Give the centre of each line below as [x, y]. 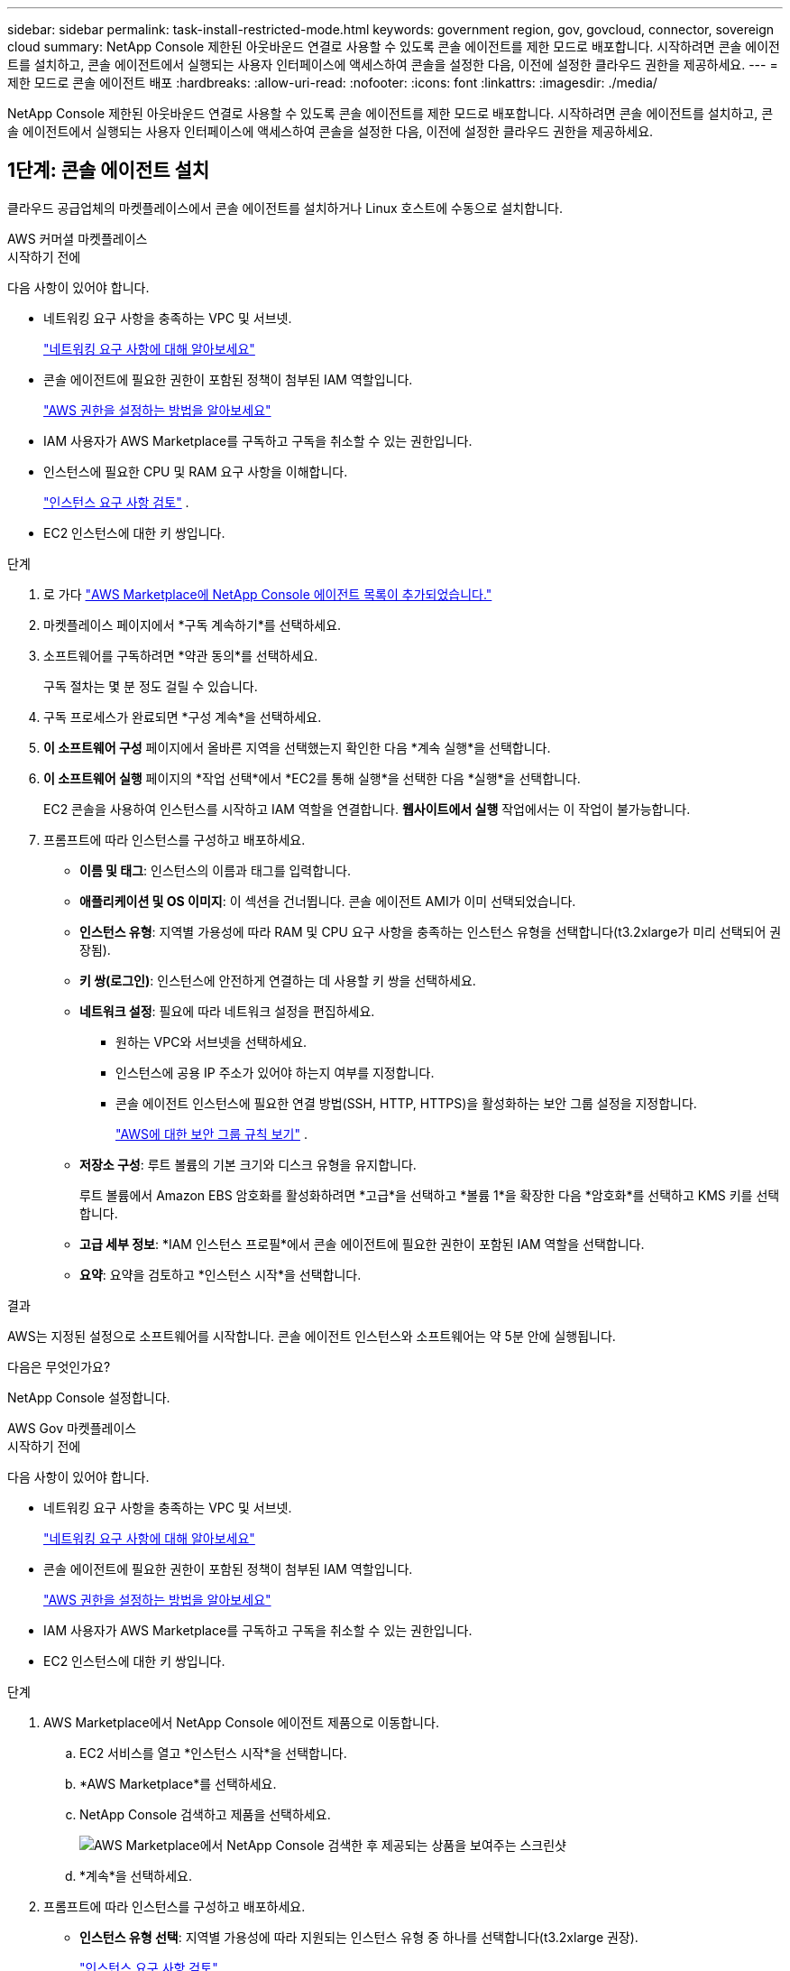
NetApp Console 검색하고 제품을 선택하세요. [205, 1814]
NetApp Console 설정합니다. [89, 1397]
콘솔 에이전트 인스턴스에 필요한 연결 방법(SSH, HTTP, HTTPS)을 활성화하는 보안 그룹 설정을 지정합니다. [406, 1103]
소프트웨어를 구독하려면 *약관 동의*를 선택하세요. [181, 655]
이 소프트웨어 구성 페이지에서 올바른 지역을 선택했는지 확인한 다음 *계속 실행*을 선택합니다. [297, 747]
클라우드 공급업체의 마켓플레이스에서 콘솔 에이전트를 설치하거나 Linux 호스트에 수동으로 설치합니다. [285, 208]
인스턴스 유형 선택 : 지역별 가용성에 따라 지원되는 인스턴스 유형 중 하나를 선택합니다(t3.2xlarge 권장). [359, 1937]
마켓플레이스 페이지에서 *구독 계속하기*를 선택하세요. [193, 625]
